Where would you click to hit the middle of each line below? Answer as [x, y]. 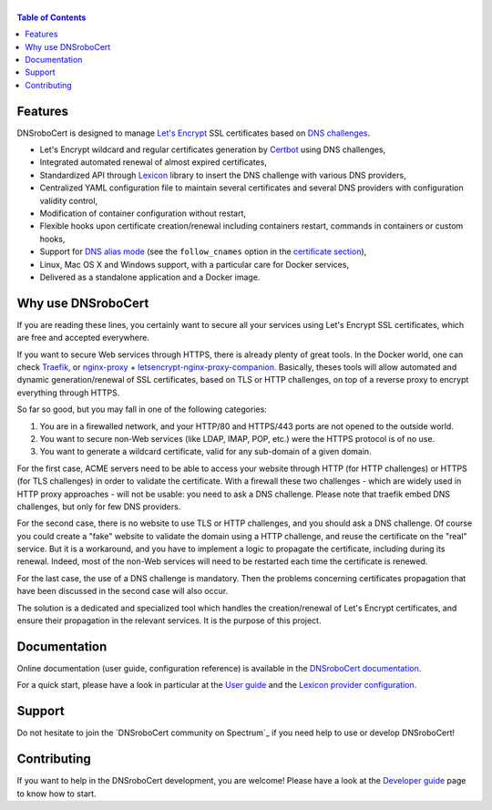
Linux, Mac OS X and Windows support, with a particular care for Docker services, [195, 264]
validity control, [69, 200]
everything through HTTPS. [68, 393]
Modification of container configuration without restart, [143, 213]
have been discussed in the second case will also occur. [123, 591]
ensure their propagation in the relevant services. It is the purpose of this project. [169, 620]
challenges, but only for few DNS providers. [99, 507]
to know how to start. [56, 794]
